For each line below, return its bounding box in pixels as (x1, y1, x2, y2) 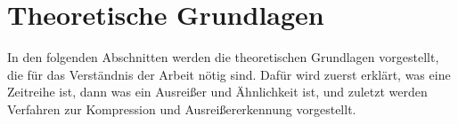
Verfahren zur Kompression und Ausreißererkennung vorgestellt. (7, 99, 356, 118)
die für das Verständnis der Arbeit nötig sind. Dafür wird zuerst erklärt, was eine (7, 65, 451, 83)
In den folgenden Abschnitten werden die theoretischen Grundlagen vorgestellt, (7, 48, 439, 66)
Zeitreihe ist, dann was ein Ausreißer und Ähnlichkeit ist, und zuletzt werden (7, 82, 428, 101)
